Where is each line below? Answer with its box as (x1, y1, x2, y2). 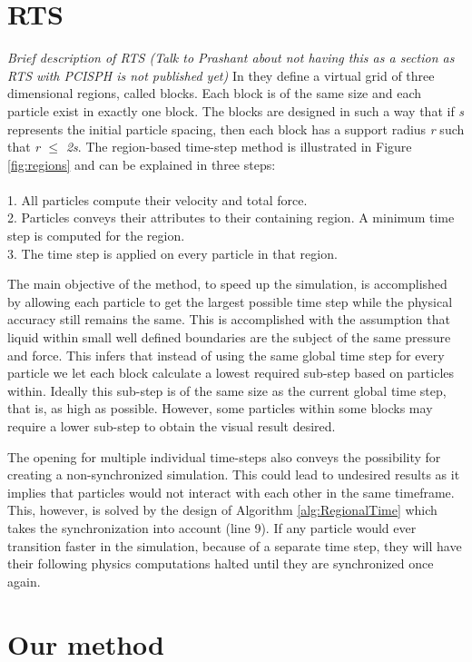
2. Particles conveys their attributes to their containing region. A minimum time (7, 208, 455, 227)
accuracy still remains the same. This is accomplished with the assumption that (7, 310, 450, 329)
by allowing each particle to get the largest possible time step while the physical (7, 291, 453, 311)
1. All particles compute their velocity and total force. (7, 190, 308, 209)
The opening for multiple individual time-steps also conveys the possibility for (7, 447, 441, 466)
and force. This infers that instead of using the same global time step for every (7, 345, 445, 364)
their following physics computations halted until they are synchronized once (7, 554, 434, 573)
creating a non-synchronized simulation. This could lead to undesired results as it (7, 465, 460, 484)
